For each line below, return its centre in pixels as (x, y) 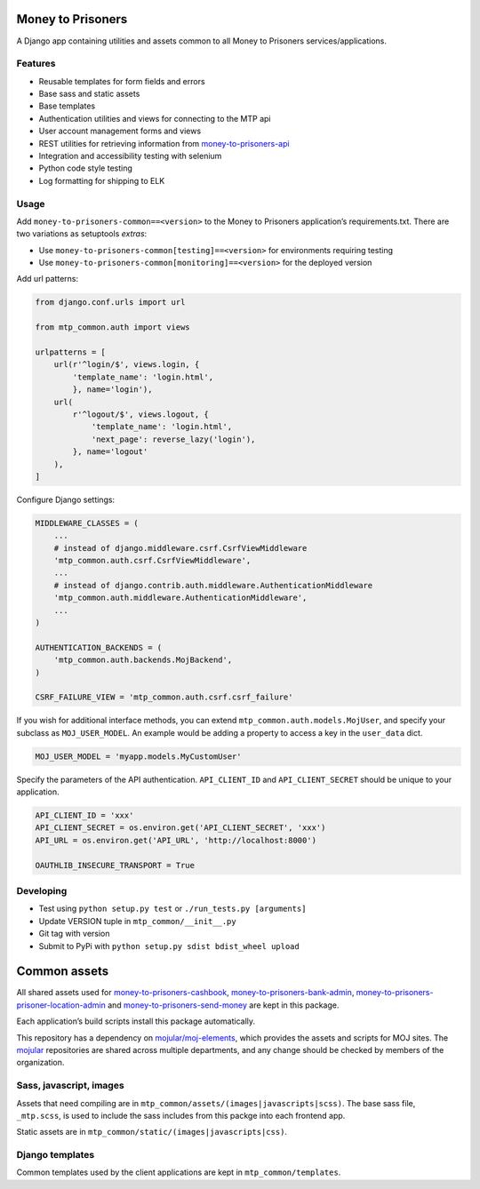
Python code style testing (86, 168)
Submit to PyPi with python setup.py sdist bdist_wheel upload (169, 946)
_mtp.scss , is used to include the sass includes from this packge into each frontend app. (181, 1115)
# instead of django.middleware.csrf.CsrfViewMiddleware (180, 548)
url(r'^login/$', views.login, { (127, 365)
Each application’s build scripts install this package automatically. (136, 1021)
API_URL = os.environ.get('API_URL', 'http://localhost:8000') (176, 840)
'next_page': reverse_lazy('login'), (173, 439)
